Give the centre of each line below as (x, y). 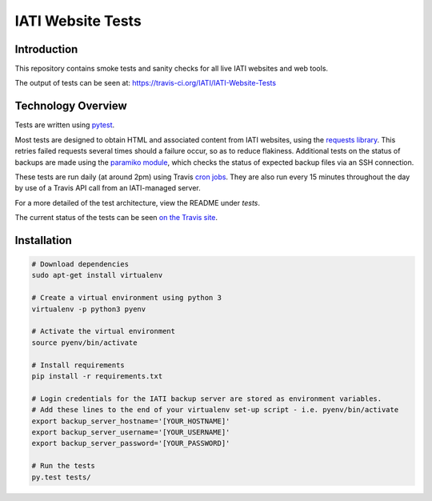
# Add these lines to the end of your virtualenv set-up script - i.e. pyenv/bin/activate (215, 410)
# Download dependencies (80, 265)
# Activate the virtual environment (104, 331)
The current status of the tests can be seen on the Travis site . (116, 218)
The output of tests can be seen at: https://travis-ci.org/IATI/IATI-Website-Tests (145, 83)
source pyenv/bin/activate (84, 343)
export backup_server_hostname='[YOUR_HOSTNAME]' (131, 421)
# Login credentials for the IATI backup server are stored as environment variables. (207, 399)
